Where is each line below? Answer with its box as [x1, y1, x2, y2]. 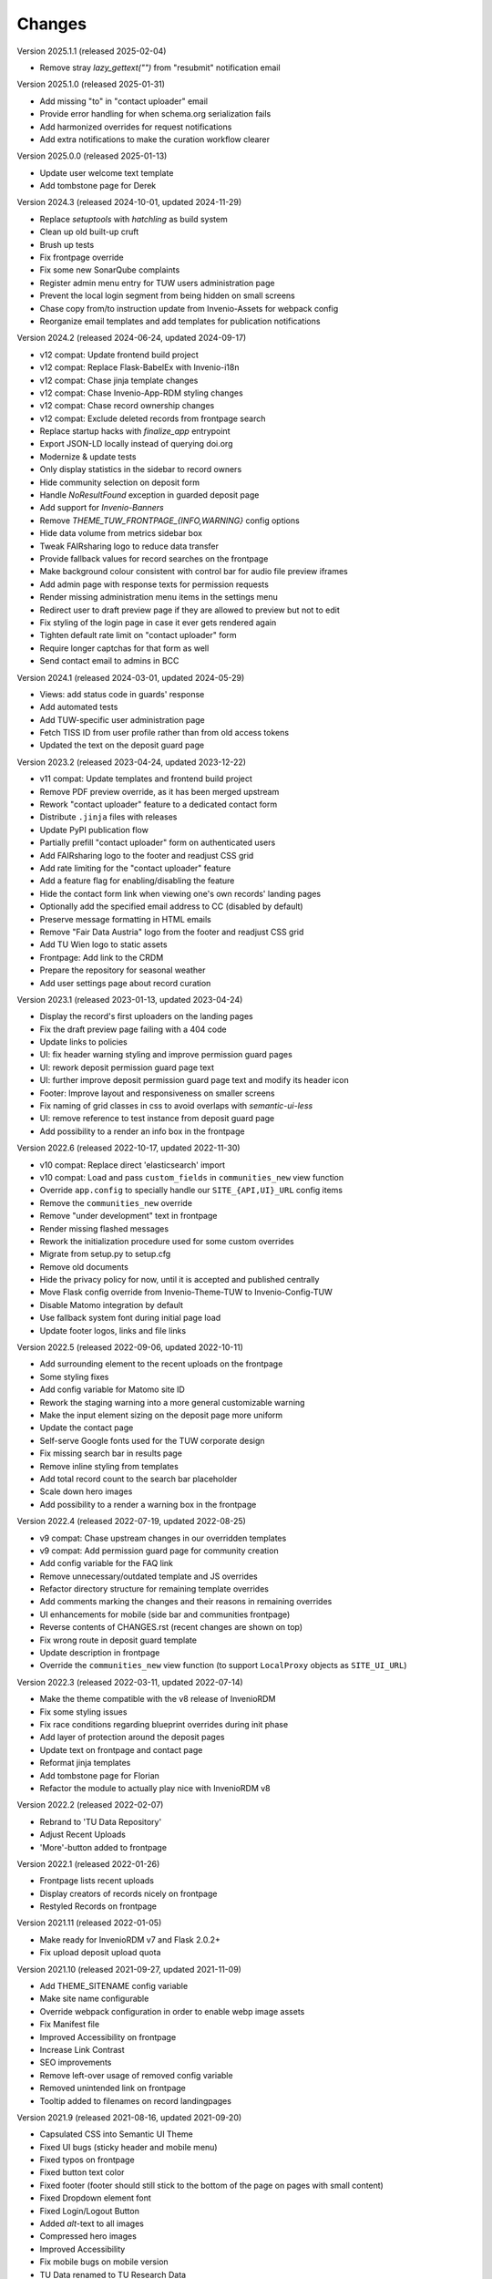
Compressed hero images [39, 2231, 137, 2242]
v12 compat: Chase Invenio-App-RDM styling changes [39, 387, 243, 398]
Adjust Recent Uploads [39, 1829, 127, 1841]
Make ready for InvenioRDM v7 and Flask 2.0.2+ [39, 1934, 220, 1945]
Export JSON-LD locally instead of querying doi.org [39, 438, 233, 449]
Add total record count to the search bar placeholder [39, 1473, 238, 1484]
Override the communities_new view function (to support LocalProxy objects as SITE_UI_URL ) [39, 1660, 407, 1671]
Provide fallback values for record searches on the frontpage [39, 553, 269, 564]
